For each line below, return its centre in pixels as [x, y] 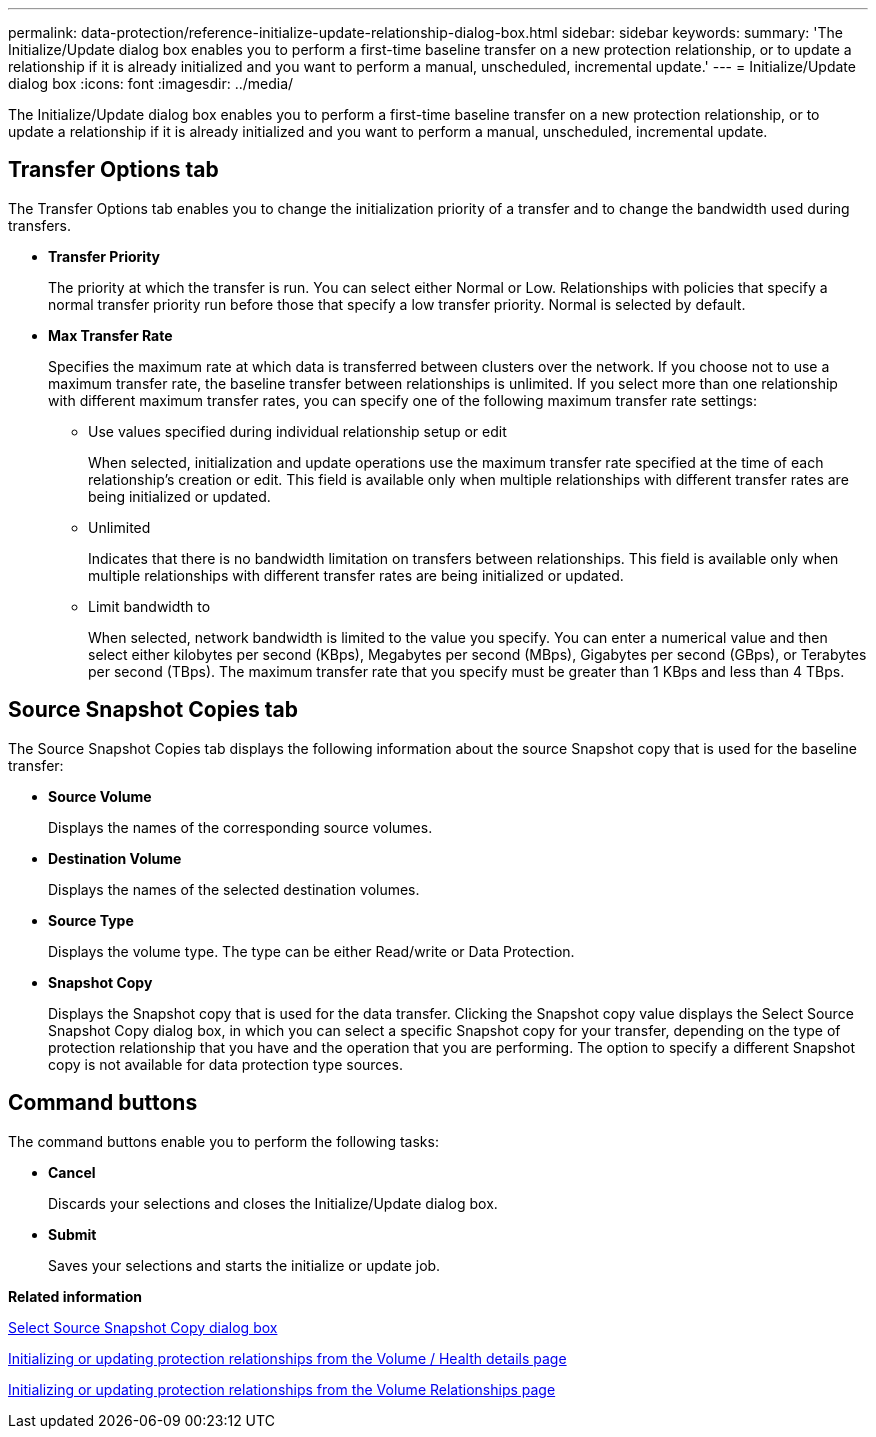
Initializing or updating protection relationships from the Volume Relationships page [282, 1389]
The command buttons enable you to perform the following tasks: [223, 1141]
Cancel [72, 1172]
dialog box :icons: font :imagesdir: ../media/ [151, 83]
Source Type [91, 920]
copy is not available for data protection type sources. [225, 1064]
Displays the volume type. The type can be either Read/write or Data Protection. [311, 951]
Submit [72, 1234]
